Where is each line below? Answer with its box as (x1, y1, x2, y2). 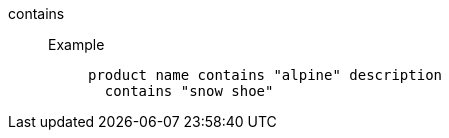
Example (48, 36, 105, 53)
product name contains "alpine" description (88, 67, 443, 83)
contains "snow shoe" (104, 83, 274, 99)
